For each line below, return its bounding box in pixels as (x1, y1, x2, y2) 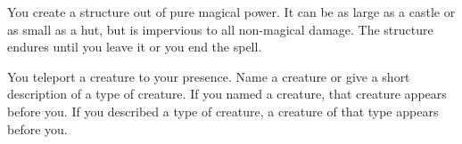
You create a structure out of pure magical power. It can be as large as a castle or (7, 3, 456, 20)
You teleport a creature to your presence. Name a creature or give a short (7, 67, 410, 85)
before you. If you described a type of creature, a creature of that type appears (7, 101, 439, 120)
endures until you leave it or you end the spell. (7, 37, 262, 56)
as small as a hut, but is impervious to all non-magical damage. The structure (7, 20, 433, 38)
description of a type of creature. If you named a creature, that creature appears (7, 84, 447, 103)
